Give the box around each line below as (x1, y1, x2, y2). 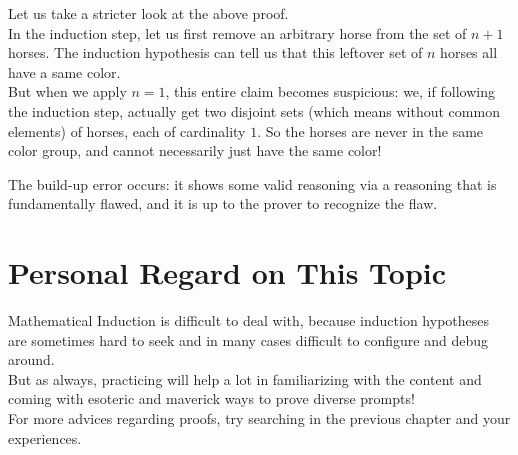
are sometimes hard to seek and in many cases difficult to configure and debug (8, 329, 488, 350)
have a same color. (8, 61, 121, 82)
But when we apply (8, 81, 127, 102)
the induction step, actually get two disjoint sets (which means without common (8, 100, 500, 121)
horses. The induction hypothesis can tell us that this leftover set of (8, 42, 423, 63)
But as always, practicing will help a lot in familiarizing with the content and (8, 368, 482, 389)
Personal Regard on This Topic (8, 252, 447, 293)
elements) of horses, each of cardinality (8, 120, 246, 141)
